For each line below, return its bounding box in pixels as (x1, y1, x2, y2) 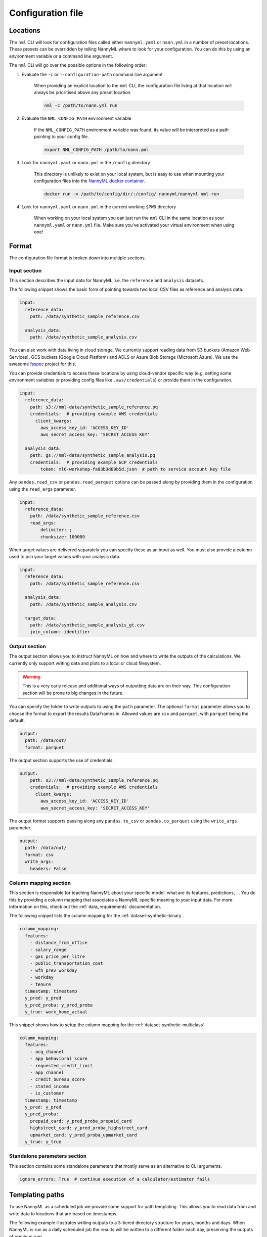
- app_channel (30, 1070, 64, 1076)
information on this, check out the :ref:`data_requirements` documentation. (9, 904, 161, 910)
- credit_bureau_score (30, 1077, 85, 1082)
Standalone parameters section (9, 1153, 87, 1160)
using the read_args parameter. (9, 486, 76, 492)
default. (9, 717, 25, 723)
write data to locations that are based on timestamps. (9, 1210, 118, 1217)
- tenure (30, 981, 51, 987)
